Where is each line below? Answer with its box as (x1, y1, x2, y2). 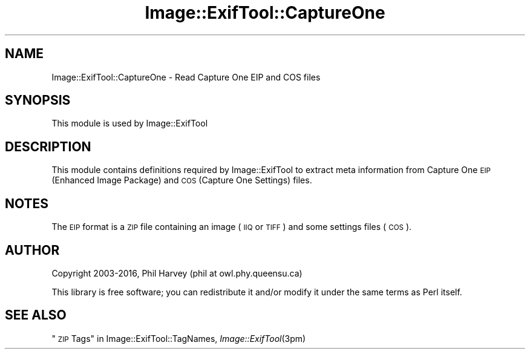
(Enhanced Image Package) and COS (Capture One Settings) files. (51, 175, 312, 186)
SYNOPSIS (5, 93, 71, 108)
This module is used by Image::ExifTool (51, 118, 208, 129)
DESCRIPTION (5, 139, 91, 154)
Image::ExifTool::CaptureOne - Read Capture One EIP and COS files (51, 71, 321, 82)
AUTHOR (5, 242, 60, 258)
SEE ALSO (5, 307, 67, 323)
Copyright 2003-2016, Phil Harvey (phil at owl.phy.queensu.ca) (51, 267, 303, 278)
